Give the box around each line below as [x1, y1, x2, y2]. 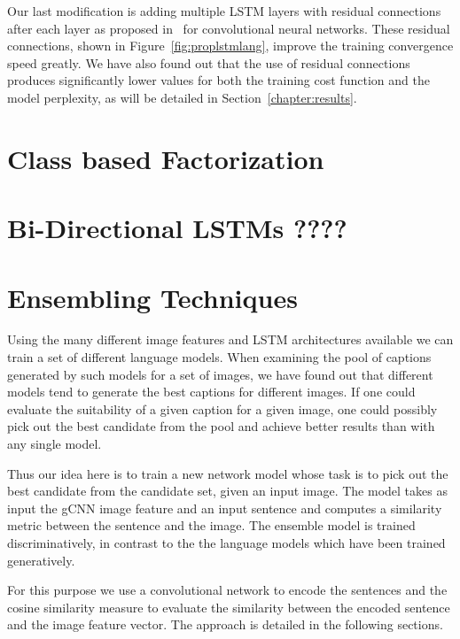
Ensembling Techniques [7, 279, 298, 315]
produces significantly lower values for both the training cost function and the [7, 71, 430, 89]
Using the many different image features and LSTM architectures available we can [7, 330, 454, 349]
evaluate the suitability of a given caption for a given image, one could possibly [7, 399, 438, 418]
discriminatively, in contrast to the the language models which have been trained [7, 533, 446, 551]
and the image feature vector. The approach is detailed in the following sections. [7, 615, 443, 634]
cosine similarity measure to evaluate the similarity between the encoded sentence [7, 597, 450, 616]
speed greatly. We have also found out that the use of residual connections [7, 53, 410, 72]
